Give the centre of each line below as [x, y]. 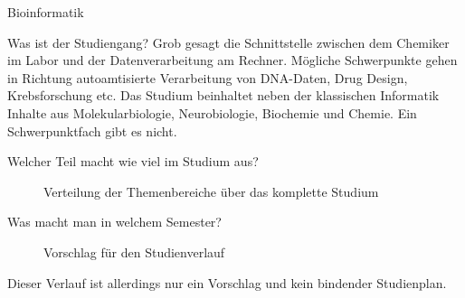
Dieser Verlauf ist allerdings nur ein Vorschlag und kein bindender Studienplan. [227, 282]
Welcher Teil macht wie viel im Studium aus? [133, 161]
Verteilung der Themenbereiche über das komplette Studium [211, 191]
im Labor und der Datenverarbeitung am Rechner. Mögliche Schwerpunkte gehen [232, 60]
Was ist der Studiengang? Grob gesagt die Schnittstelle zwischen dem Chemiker [228, 42]
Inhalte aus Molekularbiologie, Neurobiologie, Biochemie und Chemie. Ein [212, 112]
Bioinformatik [46, 12]
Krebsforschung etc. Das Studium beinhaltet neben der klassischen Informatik [223, 95]
